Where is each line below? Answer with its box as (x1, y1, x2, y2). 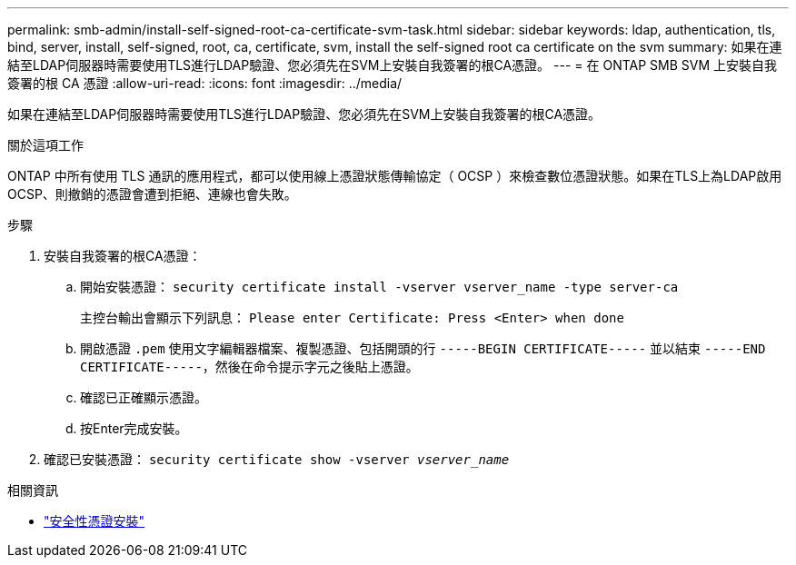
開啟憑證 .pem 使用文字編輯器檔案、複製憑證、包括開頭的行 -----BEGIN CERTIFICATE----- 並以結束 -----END (80, 341, 766, 356)
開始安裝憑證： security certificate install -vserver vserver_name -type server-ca (80, 279, 679, 294)
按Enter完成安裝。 (80, 421, 188, 436)
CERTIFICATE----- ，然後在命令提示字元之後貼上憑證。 (80, 359, 419, 374)
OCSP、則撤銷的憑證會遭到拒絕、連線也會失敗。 (7, 186, 297, 202)
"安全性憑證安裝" (44, 513, 145, 529)
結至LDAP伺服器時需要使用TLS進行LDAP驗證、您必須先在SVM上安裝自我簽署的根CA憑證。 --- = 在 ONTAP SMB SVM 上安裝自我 (7, 57, 778, 73)
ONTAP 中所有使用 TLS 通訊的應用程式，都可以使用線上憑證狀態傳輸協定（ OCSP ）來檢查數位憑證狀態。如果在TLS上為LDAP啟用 (7, 168, 782, 183)
